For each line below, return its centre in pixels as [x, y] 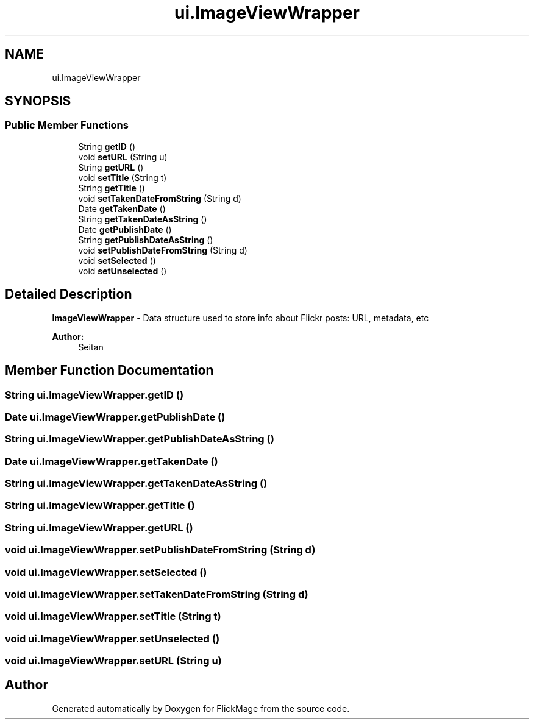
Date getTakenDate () [122, 208]
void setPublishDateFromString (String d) [163, 250]
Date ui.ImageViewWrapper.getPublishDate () [115, 417]
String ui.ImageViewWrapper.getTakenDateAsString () [136, 483]
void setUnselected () [123, 271]
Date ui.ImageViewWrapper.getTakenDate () [112, 461]
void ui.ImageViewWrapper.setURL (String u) [113, 661]
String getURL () [111, 167]
